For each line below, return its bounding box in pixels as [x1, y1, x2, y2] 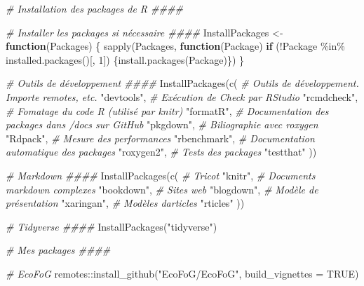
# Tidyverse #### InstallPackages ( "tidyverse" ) [6, 219, 217, 233]
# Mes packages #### [6, 243, 111, 257]
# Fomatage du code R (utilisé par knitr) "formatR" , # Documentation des [6, 103, 329, 118]
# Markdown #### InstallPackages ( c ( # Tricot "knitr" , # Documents [6, 168, 316, 182]
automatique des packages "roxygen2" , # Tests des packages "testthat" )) [6, 144, 317, 159]
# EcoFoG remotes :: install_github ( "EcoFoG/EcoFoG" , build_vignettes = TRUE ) [6, 266, 359, 280]
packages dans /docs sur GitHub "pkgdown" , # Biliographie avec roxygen [6, 117, 318, 132]
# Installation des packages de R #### [6, 1, 183, 15]
